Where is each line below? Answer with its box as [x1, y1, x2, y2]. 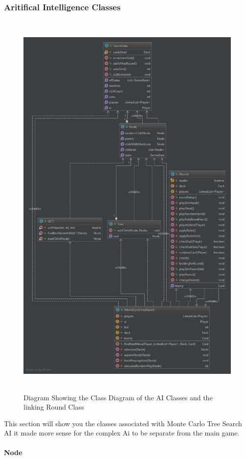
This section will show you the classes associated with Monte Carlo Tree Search [4, 418, 242, 428]
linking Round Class [23, 402, 84, 412]
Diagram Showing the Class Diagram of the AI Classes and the [23, 392, 213, 402]
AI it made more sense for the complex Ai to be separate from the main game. [4, 428, 240, 438]
